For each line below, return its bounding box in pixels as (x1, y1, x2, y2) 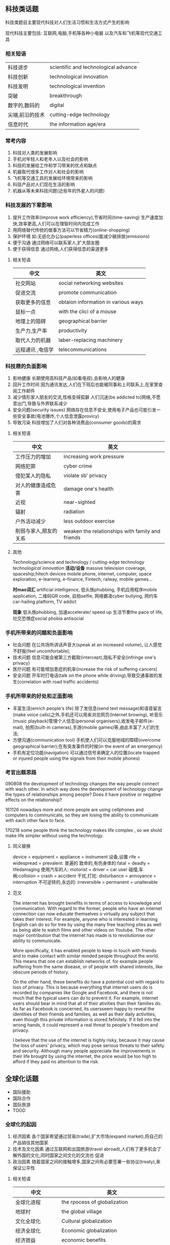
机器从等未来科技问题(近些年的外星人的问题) (12, 188, 105, 194)
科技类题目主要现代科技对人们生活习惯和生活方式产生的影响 (5, 19, 130, 25)
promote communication (58, 289, 117, 296)
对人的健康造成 (15, 482, 51, 489)
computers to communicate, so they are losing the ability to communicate (5, 812, 159, 818)
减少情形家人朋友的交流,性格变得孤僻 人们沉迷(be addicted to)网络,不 (12, 394, 157, 400)
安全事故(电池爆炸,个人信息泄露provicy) (17, 413, 100, 419)
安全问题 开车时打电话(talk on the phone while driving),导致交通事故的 (12, 673, 158, 679)
